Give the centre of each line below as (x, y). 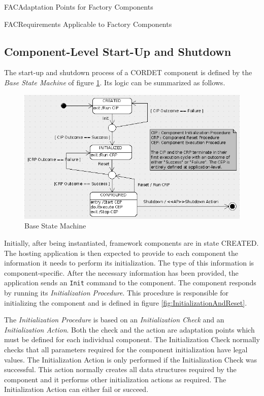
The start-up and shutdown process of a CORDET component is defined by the (128, 72)
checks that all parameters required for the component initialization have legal (126, 349)
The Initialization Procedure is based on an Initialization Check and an (114, 320)
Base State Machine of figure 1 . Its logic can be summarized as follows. (115, 82)
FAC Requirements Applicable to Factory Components (88, 24)
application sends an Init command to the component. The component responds (130, 283)
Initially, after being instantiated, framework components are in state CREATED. (131, 242)
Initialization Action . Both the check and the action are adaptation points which (129, 329)
